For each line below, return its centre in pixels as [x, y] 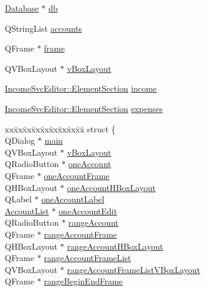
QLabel [18, 199]
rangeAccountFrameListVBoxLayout [134, 269]
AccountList [27, 210]
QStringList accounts [44, 28]
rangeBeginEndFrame [83, 281]
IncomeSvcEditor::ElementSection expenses [84, 108]
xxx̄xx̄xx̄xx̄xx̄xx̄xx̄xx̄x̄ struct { [60, 128]
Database [22, 8]
